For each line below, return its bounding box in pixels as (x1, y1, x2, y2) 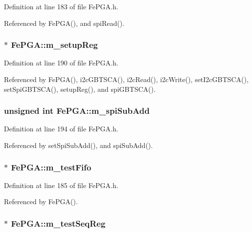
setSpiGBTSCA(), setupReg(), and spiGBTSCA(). (4, 84, 156, 94)
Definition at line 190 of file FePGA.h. (4, 58, 118, 68)
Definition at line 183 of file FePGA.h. (4, 1, 118, 11)
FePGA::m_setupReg (11, 39, 98, 51)
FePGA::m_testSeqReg (11, 217, 106, 229)
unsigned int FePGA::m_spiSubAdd (4, 105, 150, 117)
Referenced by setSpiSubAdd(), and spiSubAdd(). (4, 140, 153, 150)
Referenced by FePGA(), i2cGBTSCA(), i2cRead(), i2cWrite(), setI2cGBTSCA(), (4, 74, 249, 84)
